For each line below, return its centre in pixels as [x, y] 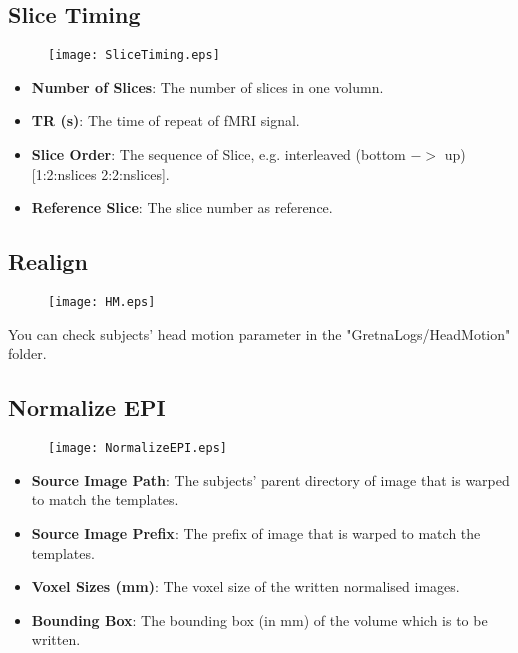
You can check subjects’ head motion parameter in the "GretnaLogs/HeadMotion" [259, 333]
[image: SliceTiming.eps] [134, 55]
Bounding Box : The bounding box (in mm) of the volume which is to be [259, 619]
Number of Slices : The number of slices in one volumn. [207, 86]
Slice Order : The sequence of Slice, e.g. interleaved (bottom [218, 154]
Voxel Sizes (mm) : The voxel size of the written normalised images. [245, 586]
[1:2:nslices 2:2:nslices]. [100, 173]
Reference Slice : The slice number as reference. [182, 207]
